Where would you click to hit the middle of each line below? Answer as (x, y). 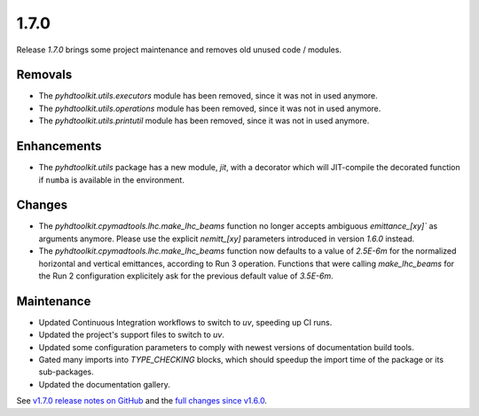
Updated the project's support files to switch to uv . (132, 335)
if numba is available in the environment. (112, 180)
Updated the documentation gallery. (104, 384)
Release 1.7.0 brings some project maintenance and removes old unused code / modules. (179, 50)
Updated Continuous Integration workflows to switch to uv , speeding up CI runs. (185, 322)
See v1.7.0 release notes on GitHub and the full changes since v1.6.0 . (142, 401)
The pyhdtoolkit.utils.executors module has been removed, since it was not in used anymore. (208, 96)
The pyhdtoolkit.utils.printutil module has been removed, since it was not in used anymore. (204, 121)
